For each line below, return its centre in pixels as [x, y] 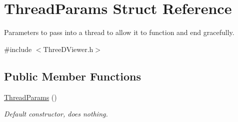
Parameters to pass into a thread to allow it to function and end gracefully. [119, 32]
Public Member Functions [72, 76]
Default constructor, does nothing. [56, 114]
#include [18, 49]
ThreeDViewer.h [68, 49]
